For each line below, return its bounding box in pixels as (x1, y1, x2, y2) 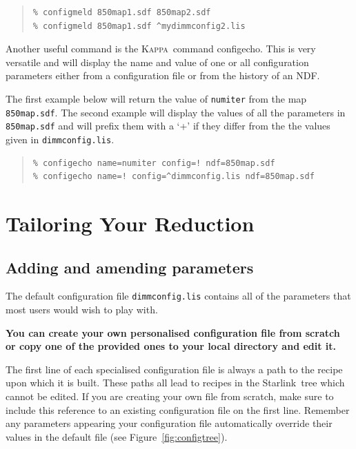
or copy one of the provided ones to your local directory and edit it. (6, 339, 337, 353)
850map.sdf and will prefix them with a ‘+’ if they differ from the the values (6, 118, 330, 133)
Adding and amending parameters (6, 256, 254, 278)
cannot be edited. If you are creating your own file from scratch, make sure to (6, 388, 334, 403)
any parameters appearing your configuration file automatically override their (6, 416, 333, 430)
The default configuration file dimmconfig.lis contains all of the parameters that (6, 289, 351, 303)
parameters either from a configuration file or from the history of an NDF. (6, 68, 320, 83)
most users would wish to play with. (6, 302, 158, 317)
